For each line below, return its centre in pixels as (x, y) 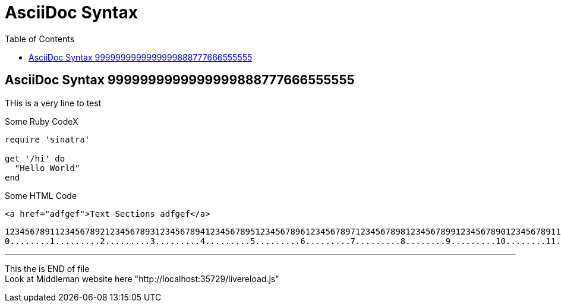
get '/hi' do (35, 158)
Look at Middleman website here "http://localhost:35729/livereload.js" (142, 278)
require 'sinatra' (48, 139)
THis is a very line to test (53, 103)
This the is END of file (47, 268)
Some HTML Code (41, 195)
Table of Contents (40, 39)
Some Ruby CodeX (42, 121)
